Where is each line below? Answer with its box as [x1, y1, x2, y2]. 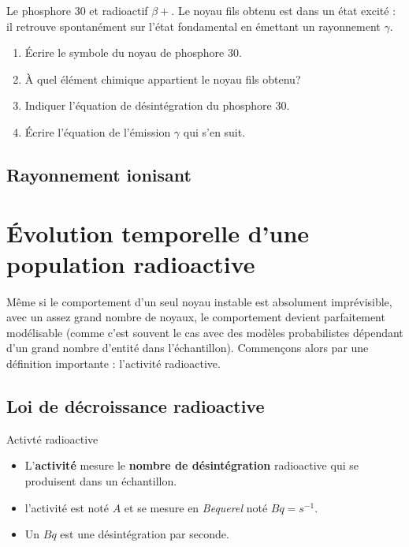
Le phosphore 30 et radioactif [6, 2, 148, 18]
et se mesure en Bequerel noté [124, 499, 268, 515]
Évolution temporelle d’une [6, 216, 310, 249]
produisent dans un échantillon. [24, 473, 177, 489]
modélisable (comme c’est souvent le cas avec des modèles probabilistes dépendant [6, 324, 403, 340]
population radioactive [6, 247, 255, 279]
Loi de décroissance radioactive [6, 394, 265, 418]
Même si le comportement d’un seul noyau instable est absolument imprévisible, [6, 293, 392, 309]
